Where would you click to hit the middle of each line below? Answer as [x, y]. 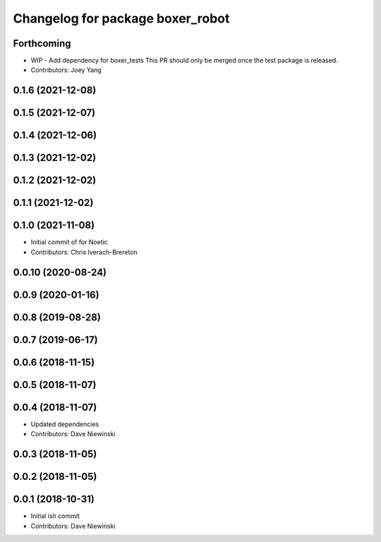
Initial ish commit [55, 516]
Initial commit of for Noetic [69, 242]
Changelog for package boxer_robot [121, 18]
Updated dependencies [65, 424]
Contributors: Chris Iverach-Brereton [84, 252]
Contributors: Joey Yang [66, 70]
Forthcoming [42, 43]
